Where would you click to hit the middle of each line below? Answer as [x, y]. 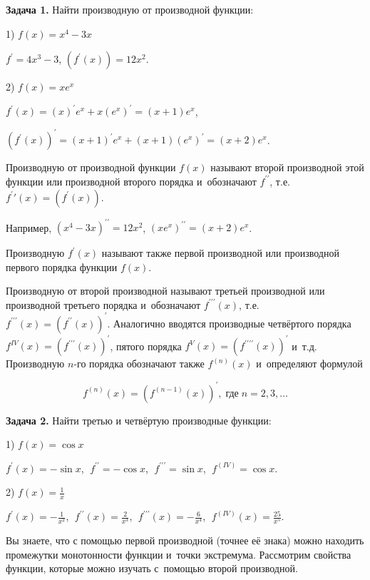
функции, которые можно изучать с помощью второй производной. [152, 568]
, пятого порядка [146, 346]
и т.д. [304, 346]
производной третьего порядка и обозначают [103, 304]
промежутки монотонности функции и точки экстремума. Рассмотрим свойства [179, 554]
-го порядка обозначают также [139, 363]
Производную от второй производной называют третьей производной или [165, 291]
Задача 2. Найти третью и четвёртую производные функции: [139, 420]
